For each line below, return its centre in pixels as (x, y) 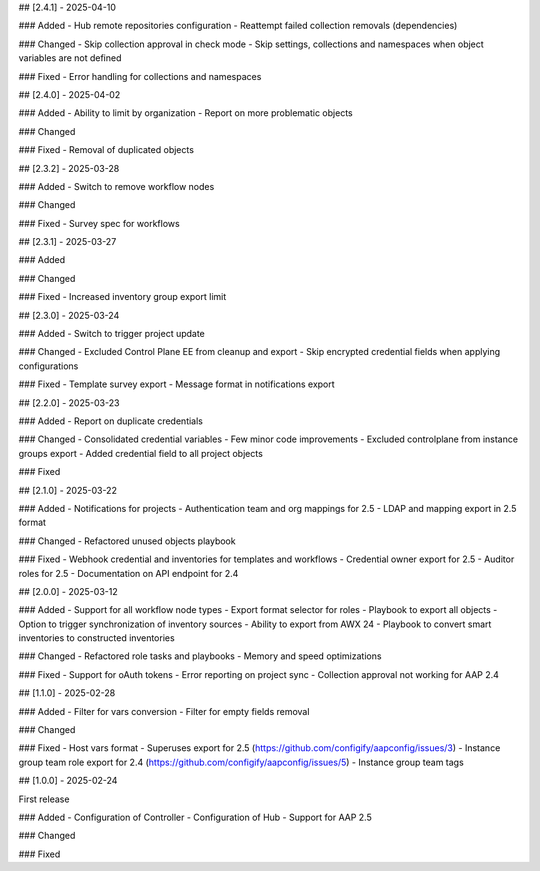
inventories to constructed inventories (96, 638)
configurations (48, 366)
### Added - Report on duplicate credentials (111, 421)
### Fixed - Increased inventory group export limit (122, 297)
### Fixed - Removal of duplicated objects (106, 150)
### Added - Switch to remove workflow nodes (116, 186)
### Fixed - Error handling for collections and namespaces (140, 76)
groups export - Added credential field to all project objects (141, 453)
